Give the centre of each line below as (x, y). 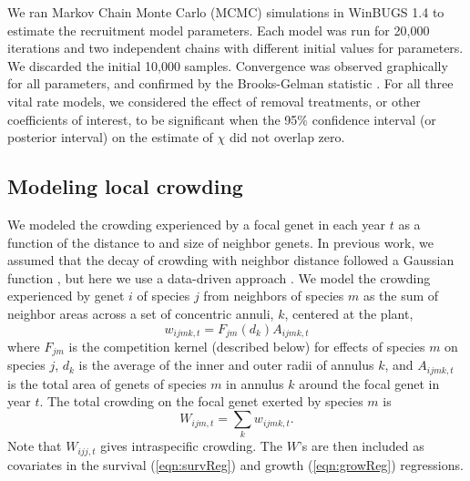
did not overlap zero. (287, 137)
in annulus (255, 383)
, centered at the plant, (349, 313)
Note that (35, 446)
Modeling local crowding (125, 186)
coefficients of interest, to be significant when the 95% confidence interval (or (222, 119)
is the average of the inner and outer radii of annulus (226, 365)
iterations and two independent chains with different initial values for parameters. (235, 48)
